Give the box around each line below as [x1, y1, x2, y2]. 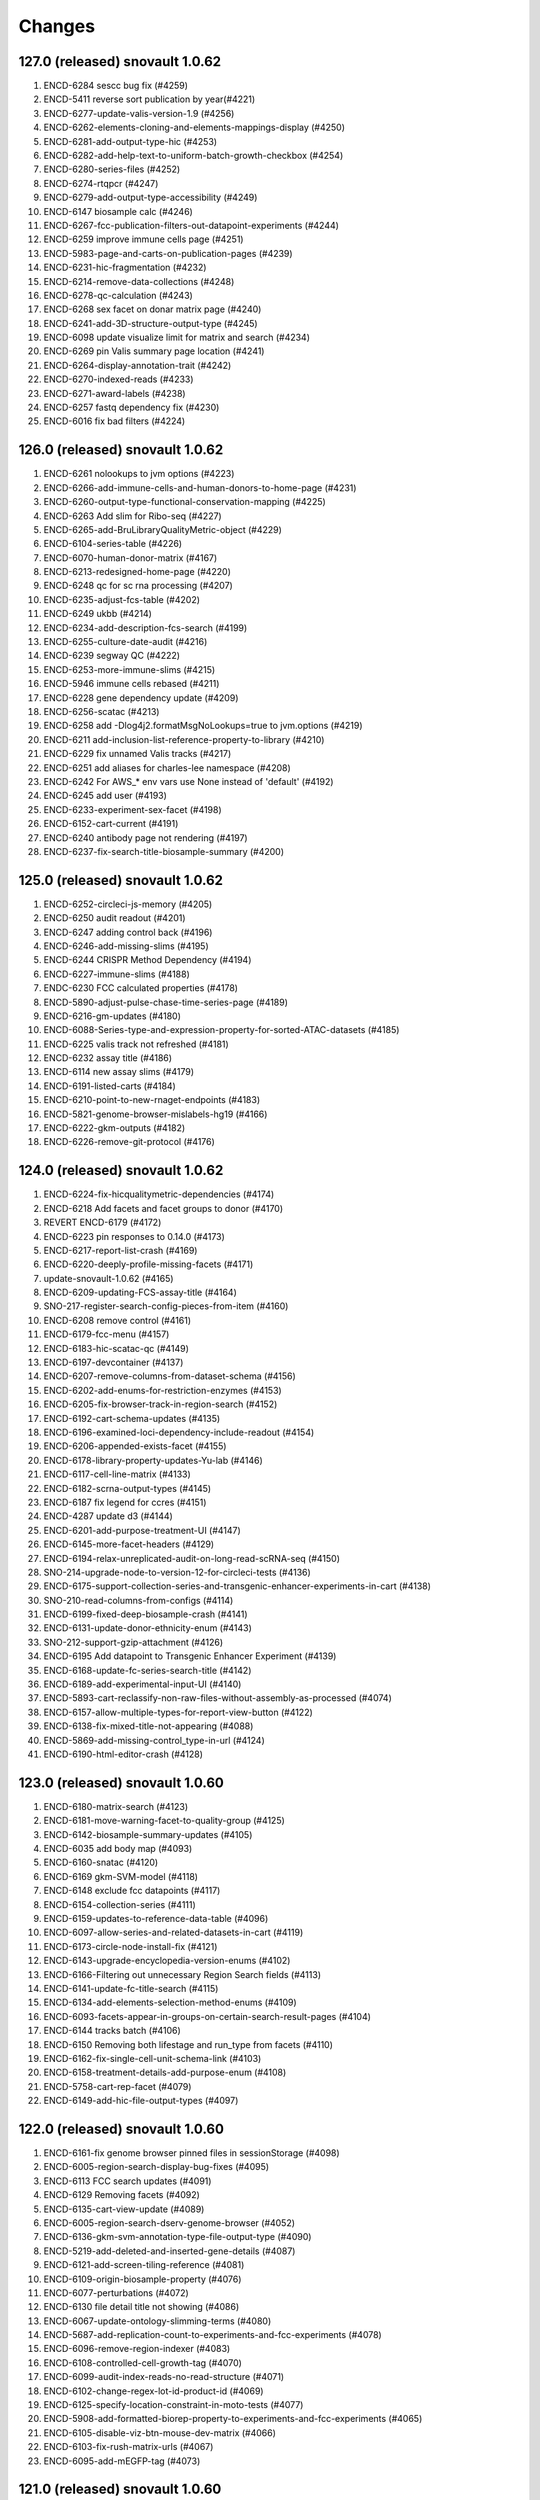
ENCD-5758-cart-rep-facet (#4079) [43, 2080, 192, 2092]
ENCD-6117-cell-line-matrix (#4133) [43, 1468, 192, 1480]
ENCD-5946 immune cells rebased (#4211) [43, 678, 220, 690]
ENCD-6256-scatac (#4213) [43, 705, 160, 717]
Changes [18, 15, 95, 37]
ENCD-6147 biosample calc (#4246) [43, 205, 194, 217]
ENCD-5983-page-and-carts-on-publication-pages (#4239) [43, 247, 294, 259]
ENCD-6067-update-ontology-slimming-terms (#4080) [43, 2315, 272, 2327]
